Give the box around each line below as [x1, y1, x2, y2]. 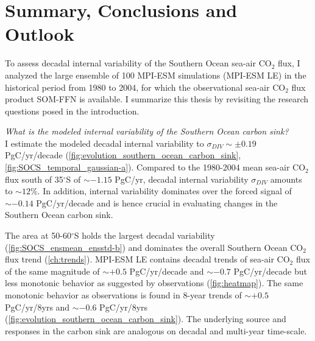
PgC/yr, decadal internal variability [115, 172, 249, 185]
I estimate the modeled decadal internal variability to [5, 136, 204, 149]
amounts [270, 172, 302, 185]
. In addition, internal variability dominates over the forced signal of [37, 185, 292, 197]
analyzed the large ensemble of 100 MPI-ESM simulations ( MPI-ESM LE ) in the [5, 68, 306, 81]
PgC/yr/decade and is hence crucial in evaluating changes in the [36, 196, 278, 209]
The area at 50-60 [5, 229, 71, 242]
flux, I [277, 57, 300, 69]
